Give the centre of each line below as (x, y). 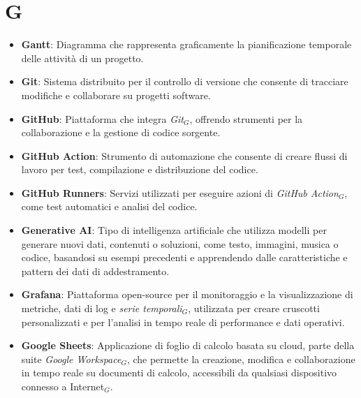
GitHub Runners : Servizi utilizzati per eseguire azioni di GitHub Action (180, 192)
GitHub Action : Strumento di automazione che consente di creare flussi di (184, 155)
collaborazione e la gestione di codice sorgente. (121, 132)
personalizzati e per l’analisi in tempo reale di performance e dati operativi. (183, 322)
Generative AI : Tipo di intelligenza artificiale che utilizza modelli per (174, 230)
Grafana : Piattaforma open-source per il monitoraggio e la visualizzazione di (187, 294)
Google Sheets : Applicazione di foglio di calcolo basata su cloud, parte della (188, 345)
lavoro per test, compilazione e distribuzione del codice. (140, 169)
